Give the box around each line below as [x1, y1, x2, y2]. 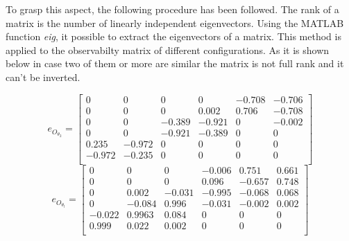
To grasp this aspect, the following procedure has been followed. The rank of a [6, 2, 339, 16]
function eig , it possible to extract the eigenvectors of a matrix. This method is [6, 29, 341, 44]
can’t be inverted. [6, 69, 80, 84]
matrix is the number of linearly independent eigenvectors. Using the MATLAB [6, 15, 344, 30]
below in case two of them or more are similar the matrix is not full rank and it [6, 56, 344, 71]
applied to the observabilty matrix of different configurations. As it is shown [6, 42, 330, 57]
